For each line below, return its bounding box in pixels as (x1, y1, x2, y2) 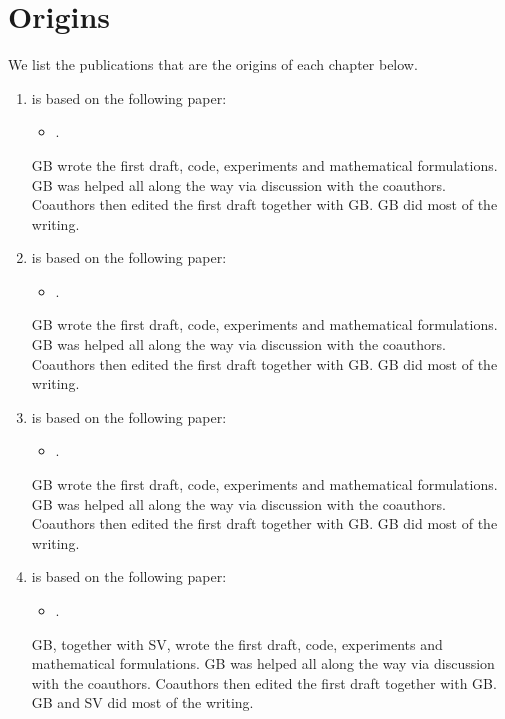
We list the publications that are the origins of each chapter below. (8, 54, 418, 75)
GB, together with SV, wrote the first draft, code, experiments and (31, 633, 443, 654)
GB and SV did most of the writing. (31, 692, 254, 713)
